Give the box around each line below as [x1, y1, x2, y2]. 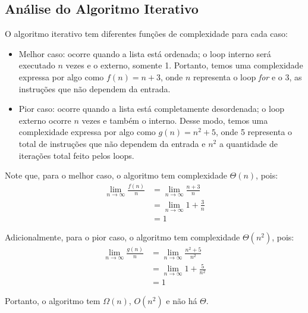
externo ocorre [18, 114, 71, 126]
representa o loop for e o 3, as [193, 70, 302, 83]
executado [18, 59, 55, 71]
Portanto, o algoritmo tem [5, 295, 100, 307]
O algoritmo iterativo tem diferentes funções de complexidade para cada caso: [5, 27, 288, 40]
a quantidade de [219, 137, 278, 149]
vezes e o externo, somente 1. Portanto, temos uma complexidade [65, 59, 303, 71]
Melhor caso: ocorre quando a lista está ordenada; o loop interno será [18, 47, 271, 60]
